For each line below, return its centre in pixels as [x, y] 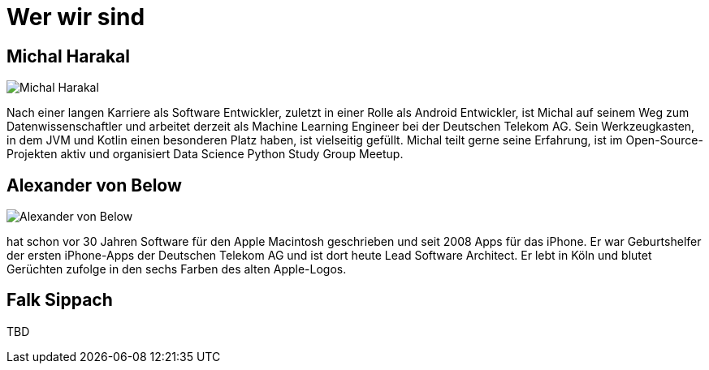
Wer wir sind [76, 17]
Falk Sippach [60, 300]
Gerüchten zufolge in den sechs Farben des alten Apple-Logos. [177, 269]
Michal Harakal [68, 56]
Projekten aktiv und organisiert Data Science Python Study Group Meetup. [205, 154]
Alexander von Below [94, 185]
